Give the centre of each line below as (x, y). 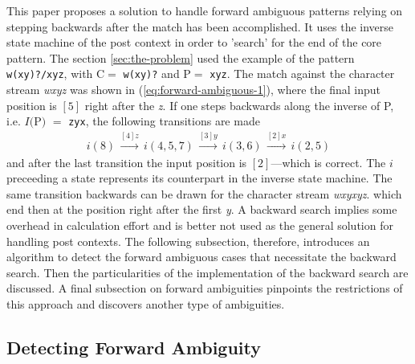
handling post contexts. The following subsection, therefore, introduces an (188, 241)
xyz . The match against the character (302, 74)
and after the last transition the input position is (127, 162)
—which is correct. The (328, 162)
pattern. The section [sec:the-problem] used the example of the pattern (181, 57)
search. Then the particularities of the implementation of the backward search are (207, 272)
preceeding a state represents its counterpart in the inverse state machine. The (199, 178)
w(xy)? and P (157, 74)
